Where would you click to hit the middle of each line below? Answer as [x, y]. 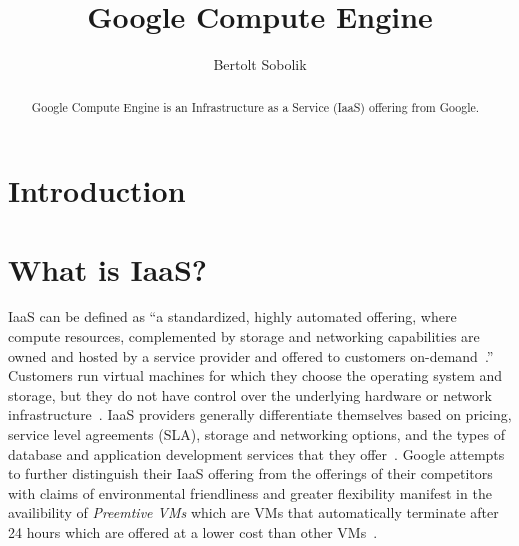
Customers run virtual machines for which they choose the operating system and [255, 375]
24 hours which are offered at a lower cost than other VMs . [193, 532]
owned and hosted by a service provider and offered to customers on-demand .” [251, 355]
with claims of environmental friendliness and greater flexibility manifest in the [250, 492]
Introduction [97, 190]
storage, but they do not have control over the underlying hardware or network [250, 394]
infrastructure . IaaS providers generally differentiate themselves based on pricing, [260, 414]
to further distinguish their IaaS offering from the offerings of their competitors [250, 473]
